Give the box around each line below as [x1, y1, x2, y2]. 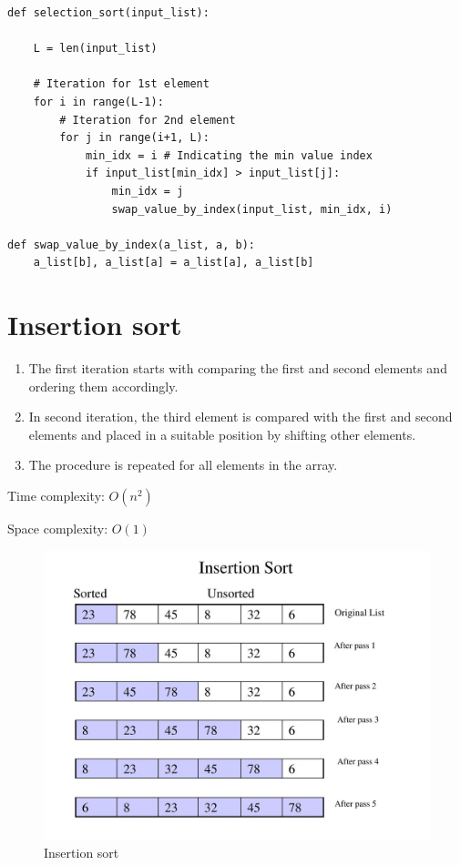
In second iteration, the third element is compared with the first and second [28, 407, 453, 426]
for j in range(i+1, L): [59, 131, 210, 145]
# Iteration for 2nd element [59, 113, 236, 127]
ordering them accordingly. [28, 376, 179, 395]
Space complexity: [7, 519, 108, 537]
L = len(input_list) [33, 42, 158, 56]
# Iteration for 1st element [33, 77, 210, 91]
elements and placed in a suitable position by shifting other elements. [28, 424, 416, 443]
